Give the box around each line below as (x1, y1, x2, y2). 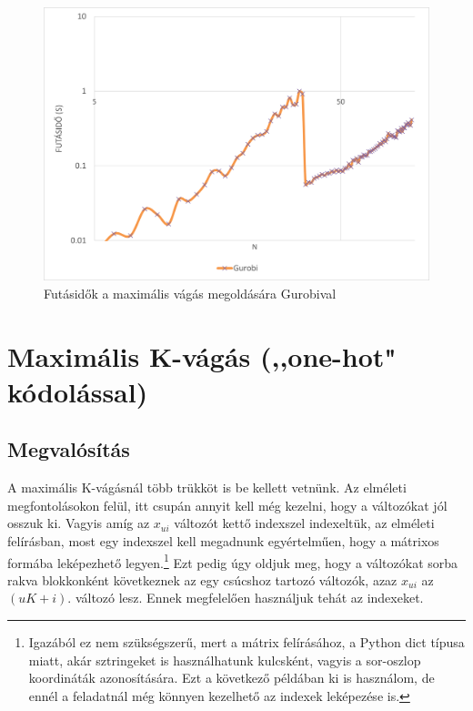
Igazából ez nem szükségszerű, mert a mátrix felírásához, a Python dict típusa (28, 632, 465, 651)
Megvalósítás (7, 435, 130, 463)
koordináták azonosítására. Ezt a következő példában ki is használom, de (28, 668, 435, 687)
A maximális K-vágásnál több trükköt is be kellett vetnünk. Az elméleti (7, 478, 407, 497)
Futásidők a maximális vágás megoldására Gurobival (44, 283, 337, 302)
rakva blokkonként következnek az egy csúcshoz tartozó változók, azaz (7, 570, 398, 589)
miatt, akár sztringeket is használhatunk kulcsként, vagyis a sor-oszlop (28, 650, 421, 669)
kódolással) (7, 372, 148, 410)
